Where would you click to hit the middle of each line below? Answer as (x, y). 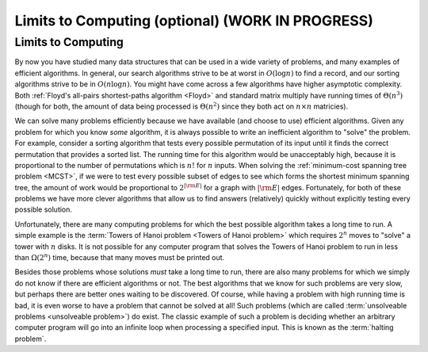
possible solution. (44, 209)
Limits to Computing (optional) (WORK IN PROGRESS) (194, 21)
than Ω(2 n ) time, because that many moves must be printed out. (120, 257)
